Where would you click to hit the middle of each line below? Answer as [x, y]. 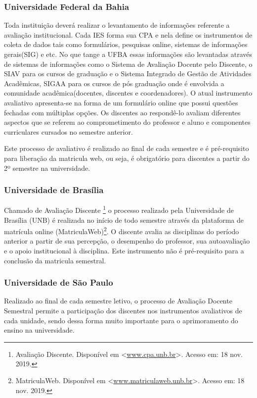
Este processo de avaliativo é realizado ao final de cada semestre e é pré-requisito [127, 148]
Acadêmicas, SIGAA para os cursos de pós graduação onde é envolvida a [114, 83]
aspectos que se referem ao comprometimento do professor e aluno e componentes [127, 122]
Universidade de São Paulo [59, 282]
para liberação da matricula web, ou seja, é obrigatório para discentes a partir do [127, 158]
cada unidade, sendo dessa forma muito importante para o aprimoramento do [121, 320]
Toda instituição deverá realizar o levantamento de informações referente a [117, 25]
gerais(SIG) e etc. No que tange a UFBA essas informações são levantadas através [128, 54]
